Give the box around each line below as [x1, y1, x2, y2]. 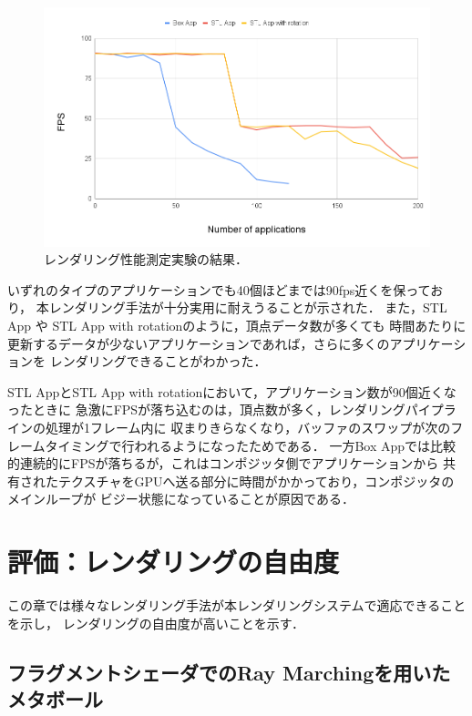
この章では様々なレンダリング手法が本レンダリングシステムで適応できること [7, 596, 467, 615]
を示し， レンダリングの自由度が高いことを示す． [7, 613, 305, 632]
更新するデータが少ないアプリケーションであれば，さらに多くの [7, 333, 390, 353]
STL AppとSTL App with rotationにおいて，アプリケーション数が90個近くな [7, 382, 457, 401]
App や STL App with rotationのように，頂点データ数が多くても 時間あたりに [7, 316, 467, 335]
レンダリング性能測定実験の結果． [44, 250, 248, 269]
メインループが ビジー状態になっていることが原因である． [7, 489, 354, 508]
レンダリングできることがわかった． [49, 352, 267, 371]
